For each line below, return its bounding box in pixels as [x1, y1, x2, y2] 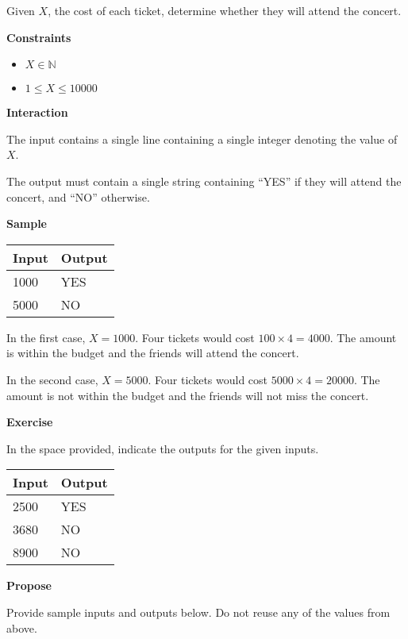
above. [6, 619, 37, 636]
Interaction [6, 104, 68, 121]
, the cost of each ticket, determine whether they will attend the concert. [48, 2, 402, 18]
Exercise [6, 414, 53, 430]
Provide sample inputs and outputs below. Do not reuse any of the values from [6, 603, 391, 620]
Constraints [6, 29, 71, 45]
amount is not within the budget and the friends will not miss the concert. [6, 387, 369, 403]
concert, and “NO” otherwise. [6, 188, 150, 205]
